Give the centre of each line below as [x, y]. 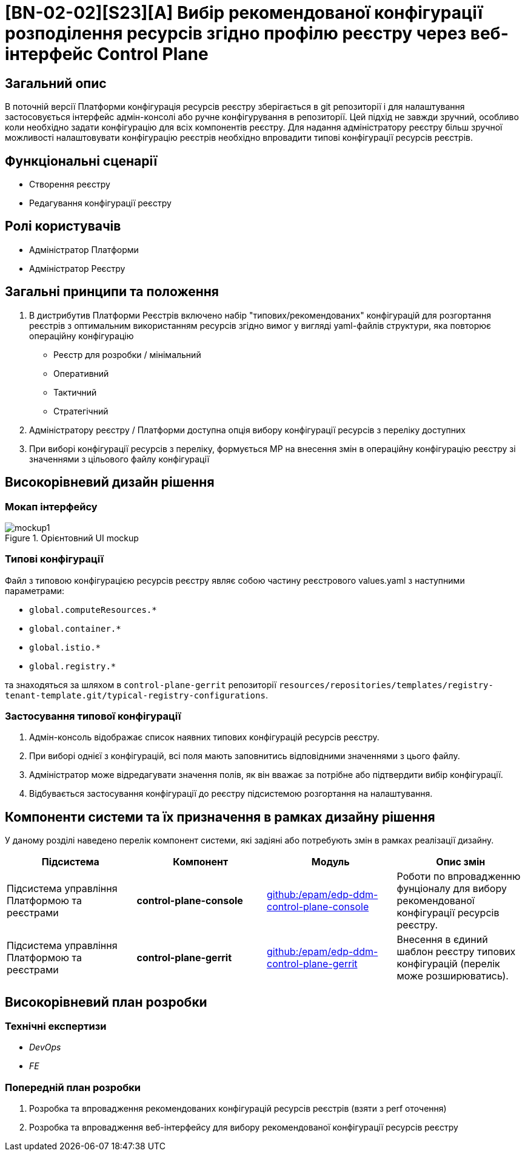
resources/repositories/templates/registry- [386, 685]
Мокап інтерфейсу [51, 506]
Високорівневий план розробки [106, 1002]
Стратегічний [81, 411]
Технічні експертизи [56, 1026]
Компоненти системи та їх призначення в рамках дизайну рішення [220, 817]
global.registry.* [73, 666]
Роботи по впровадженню [459, 877]
